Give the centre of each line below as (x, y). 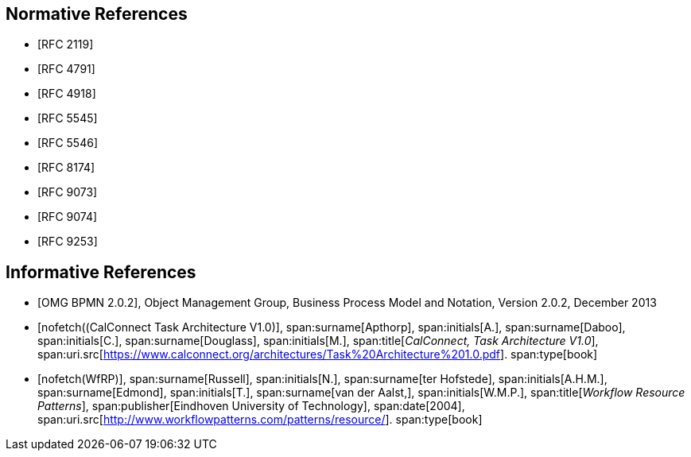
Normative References (97, 14)
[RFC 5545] (68, 118)
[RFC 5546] (68, 143)
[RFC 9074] (68, 217)
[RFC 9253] (68, 242)
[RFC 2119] (66, 45)
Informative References (101, 272)
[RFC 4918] (67, 94)
